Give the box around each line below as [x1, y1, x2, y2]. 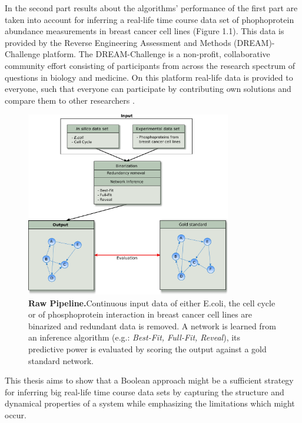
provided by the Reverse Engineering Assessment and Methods [5, 36, 231, 48]
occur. [5, 409, 26, 421]
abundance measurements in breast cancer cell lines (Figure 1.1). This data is [5, 25, 284, 37]
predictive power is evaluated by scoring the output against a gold [28, 343, 267, 355]
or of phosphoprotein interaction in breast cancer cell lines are [28, 308, 253, 320]
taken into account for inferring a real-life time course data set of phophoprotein [5, 13, 294, 25]
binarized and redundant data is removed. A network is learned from [28, 319, 276, 332]
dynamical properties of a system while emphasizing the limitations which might [5, 397, 295, 409]
